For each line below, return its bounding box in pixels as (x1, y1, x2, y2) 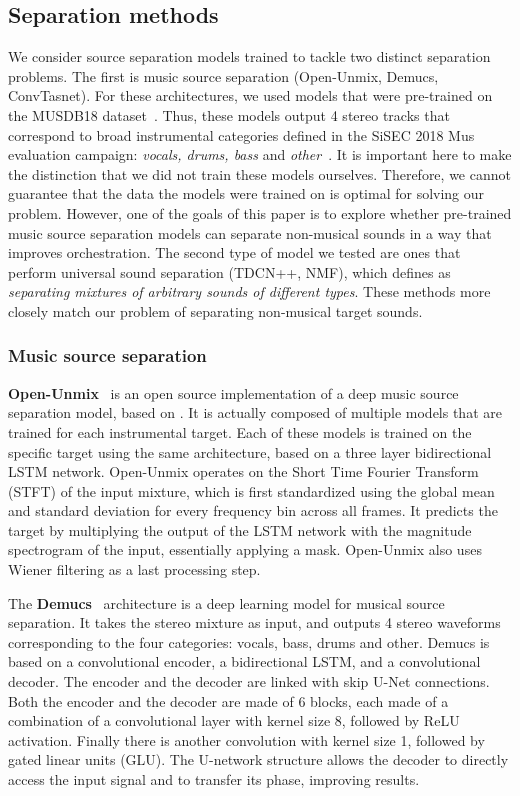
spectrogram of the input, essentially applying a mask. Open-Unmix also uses (8, 539, 482, 560)
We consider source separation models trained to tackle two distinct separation (8, 46, 491, 67)
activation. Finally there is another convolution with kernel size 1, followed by (8, 729, 485, 750)
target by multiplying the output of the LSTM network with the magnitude (8, 519, 472, 540)
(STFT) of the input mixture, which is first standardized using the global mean (8, 480, 495, 501)
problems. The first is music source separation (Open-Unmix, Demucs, (8, 65, 439, 86)
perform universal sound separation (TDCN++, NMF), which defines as (8, 261, 451, 282)
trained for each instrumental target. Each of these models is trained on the (8, 421, 472, 442)
